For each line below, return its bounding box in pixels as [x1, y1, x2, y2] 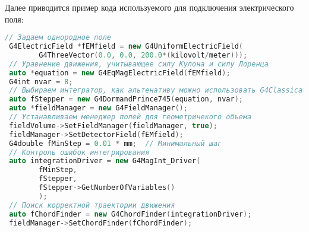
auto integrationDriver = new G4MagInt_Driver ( [9, 157, 201, 166]
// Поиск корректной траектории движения [9, 201, 175, 209]
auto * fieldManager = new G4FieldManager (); [9, 104, 188, 113]
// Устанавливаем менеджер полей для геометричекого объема [9, 113, 252, 122]
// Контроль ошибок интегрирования [9, 148, 150, 157]
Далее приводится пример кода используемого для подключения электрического [5, 1, 294, 13]
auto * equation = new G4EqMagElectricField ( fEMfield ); [9, 68, 231, 77]
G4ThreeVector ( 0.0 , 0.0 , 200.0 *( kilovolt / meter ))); [39, 50, 248, 59]
